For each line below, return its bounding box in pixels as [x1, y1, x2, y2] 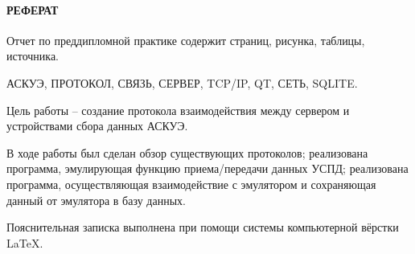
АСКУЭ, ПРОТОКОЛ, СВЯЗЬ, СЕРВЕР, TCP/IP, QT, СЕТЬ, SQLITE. [6, 74, 358, 91]
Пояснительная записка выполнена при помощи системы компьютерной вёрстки [6, 219, 399, 236]
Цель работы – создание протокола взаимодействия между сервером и [6, 101, 350, 118]
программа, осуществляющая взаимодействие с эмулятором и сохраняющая [6, 175, 376, 192]
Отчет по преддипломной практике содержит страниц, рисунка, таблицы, [6, 31, 365, 48]
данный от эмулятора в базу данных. [6, 191, 186, 208]
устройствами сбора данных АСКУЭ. [6, 117, 188, 134]
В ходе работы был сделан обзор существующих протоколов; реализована [6, 144, 368, 161]
